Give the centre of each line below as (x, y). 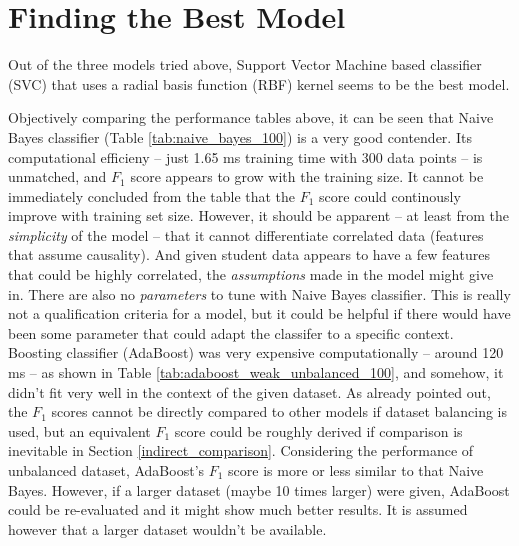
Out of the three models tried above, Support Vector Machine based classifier (245, 64)
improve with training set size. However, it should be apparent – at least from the (258, 215)
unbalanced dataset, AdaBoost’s (106, 470)
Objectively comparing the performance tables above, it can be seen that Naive (251, 117)
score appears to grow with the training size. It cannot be (307, 176)
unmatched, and (57, 176)
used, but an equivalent (79, 430)
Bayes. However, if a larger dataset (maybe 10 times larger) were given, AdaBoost (259, 489)
